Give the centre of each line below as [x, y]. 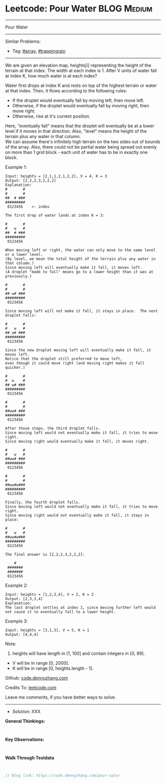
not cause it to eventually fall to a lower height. [61, 612]
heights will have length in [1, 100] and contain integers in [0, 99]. [79, 653]
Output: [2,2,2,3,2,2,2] [31, 180]
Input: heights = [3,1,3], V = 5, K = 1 [47, 630]
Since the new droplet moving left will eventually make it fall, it [78, 350]
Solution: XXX [26, 711]
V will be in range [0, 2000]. [41, 663]
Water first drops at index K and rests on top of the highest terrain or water [81, 85]
